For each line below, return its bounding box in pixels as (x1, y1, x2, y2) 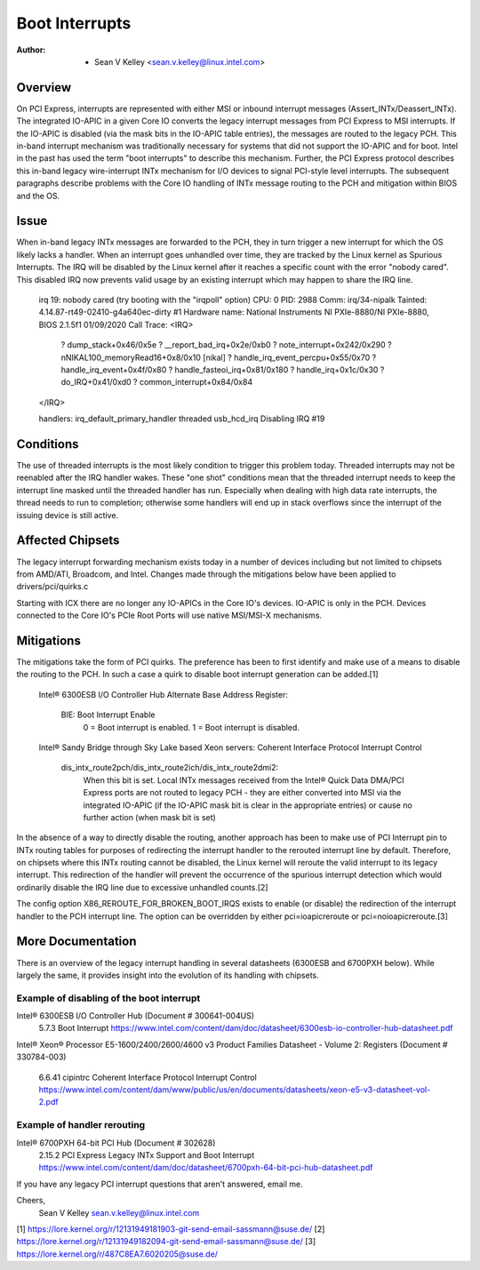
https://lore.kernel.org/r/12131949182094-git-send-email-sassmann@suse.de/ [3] (16, 1236, 316, 1247)
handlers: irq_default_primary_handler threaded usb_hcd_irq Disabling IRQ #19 (38, 413, 325, 424)
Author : (16, 44, 46, 55)
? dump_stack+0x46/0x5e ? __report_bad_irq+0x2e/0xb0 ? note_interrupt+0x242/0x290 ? (60, 339, 392, 350)
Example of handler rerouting (16, 1119, 146, 1131)
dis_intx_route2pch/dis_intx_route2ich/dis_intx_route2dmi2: (60, 763, 279, 773)
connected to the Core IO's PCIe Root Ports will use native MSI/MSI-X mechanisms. (16, 610, 323, 621)
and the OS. (16, 190, 60, 201)
